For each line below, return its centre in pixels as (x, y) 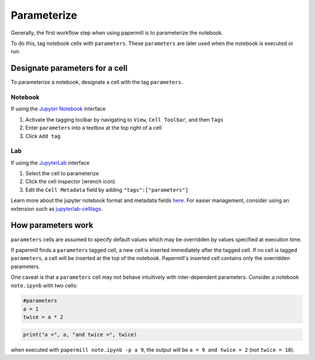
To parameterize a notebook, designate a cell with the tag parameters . (97, 82)
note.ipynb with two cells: (44, 285)
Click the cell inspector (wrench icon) (70, 182)
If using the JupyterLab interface (50, 162)
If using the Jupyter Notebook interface (58, 109)
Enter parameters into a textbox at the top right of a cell (94, 128)
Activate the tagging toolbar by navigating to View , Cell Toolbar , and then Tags (125, 119)
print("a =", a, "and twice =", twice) (80, 334)
